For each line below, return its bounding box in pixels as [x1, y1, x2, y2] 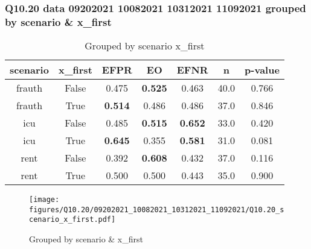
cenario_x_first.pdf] [29, 215, 116, 224]
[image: [29, 195, 60, 204]
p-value [245, 63, 280, 77]
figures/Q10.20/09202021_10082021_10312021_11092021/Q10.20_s [29, 205, 284, 214]
